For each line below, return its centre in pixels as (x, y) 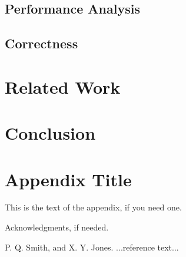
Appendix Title (68, 179)
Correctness (41, 43)
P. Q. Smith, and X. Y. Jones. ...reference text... (92, 247)
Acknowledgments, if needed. (57, 227)
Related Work (63, 86)
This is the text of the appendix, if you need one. (93, 207)
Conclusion (50, 133)
